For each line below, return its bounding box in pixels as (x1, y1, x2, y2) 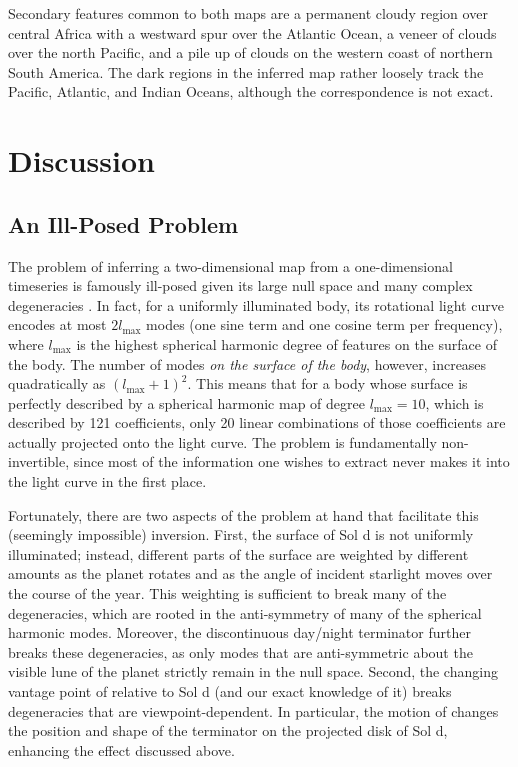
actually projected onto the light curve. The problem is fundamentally (8, 431, 437, 452)
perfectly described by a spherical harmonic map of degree (8, 392, 365, 413)
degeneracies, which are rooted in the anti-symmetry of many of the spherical (8, 602, 482, 623)
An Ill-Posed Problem (8, 208, 239, 239)
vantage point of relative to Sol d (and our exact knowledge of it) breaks (8, 681, 452, 702)
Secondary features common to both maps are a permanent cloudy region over (8, 3, 488, 23)
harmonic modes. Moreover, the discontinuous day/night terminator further (8, 622, 471, 643)
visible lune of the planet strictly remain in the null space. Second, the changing (8, 661, 498, 682)
